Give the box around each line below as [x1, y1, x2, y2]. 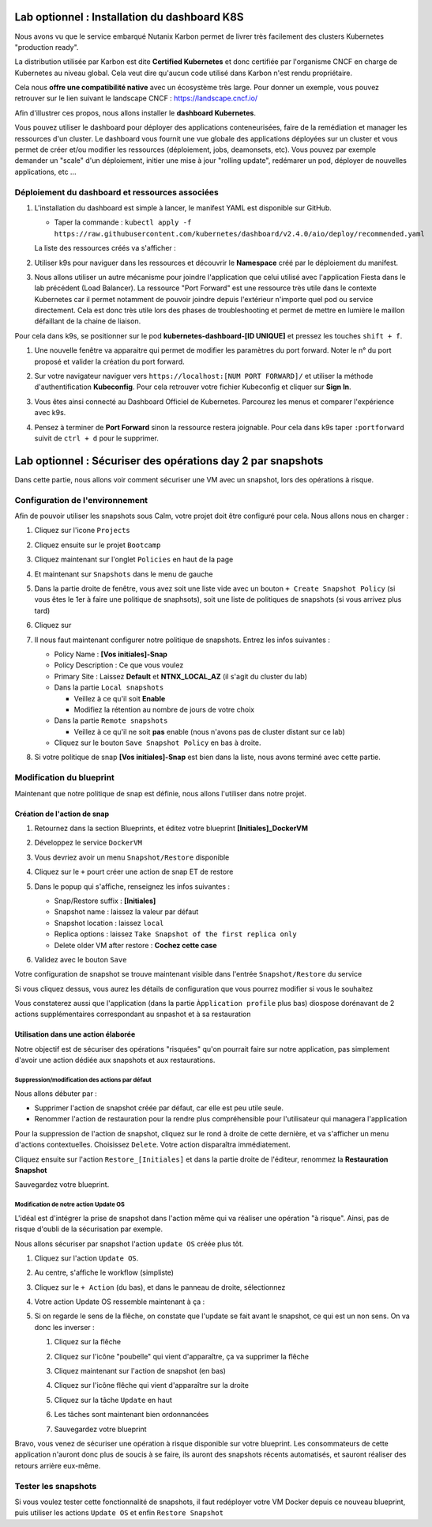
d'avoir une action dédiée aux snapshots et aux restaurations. [14, 1056, 216, 1065]
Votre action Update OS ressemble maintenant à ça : [34, 1297, 205, 1306]
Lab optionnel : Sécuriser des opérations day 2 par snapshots [14, 454, 324, 467]
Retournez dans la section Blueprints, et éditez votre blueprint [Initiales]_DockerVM [34, 823, 308, 833]
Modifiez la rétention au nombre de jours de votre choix [73, 705, 255, 714]
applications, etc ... [14, 167, 77, 176]
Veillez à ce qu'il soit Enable [73, 694, 166, 703]
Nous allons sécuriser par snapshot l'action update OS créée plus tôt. [14, 1238, 244, 1249]
